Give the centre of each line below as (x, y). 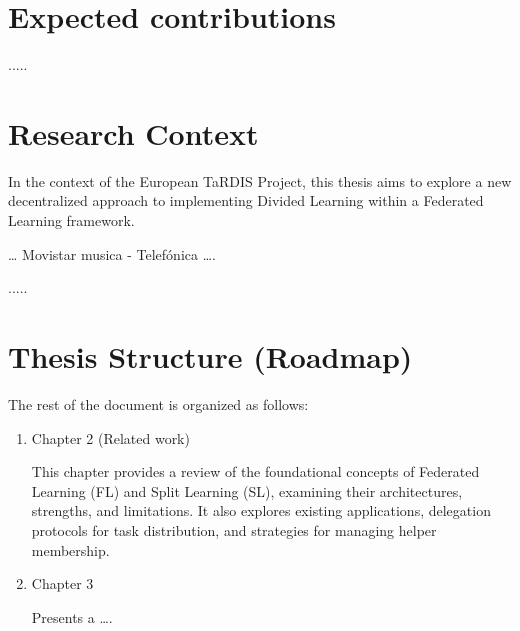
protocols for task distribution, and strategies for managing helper (234, 529)
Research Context (133, 132)
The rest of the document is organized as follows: (158, 403)
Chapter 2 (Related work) (110, 437)
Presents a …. (72, 616)
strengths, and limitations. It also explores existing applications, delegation (261, 510)
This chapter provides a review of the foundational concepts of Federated (255, 471)
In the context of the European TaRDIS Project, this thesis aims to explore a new (260, 180)
